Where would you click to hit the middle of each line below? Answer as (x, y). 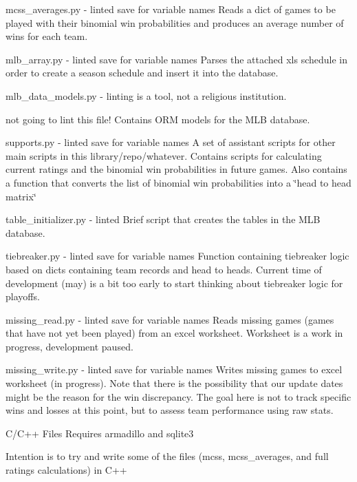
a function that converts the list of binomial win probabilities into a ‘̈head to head (178, 182)
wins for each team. (47, 36)
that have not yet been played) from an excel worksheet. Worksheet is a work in (174, 333)
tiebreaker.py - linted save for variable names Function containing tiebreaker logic (177, 256)
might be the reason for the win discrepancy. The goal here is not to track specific (178, 396)
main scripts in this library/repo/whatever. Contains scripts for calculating (164, 155)
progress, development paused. (69, 346)
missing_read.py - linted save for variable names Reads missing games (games (170, 319)
